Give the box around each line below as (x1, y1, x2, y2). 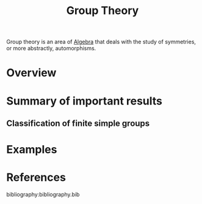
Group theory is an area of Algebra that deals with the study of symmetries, (6, 38, 197, 46)
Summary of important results (6, 94, 163, 107)
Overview (6, 66, 57, 80)
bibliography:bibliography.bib (6, 191, 80, 199)
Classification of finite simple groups (6, 118, 150, 128)
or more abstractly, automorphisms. (6, 45, 96, 52)
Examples (6, 143, 57, 156)
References (6, 170, 66, 184)
